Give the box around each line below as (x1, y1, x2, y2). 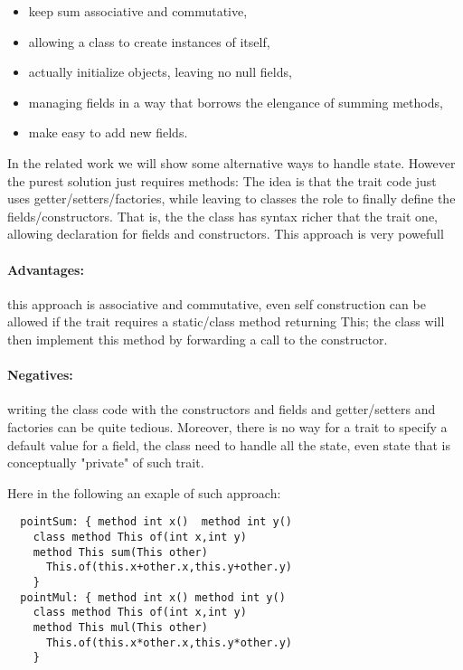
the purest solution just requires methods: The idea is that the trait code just (7, 171, 437, 190)
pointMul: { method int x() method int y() (20, 590, 286, 604)
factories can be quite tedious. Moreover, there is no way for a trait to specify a (7, 417, 448, 436)
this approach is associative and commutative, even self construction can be (7, 294, 426, 313)
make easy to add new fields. (28, 123, 188, 142)
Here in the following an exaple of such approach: (7, 483, 281, 502)
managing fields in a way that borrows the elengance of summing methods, (28, 92, 443, 111)
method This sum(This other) (33, 545, 208, 559)
